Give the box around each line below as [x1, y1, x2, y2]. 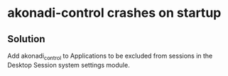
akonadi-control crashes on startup [7, 5, 222, 21]
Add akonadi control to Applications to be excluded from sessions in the [7, 51, 213, 61]
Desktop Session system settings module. [7, 61, 130, 69]
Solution [7, 33, 45, 45]
